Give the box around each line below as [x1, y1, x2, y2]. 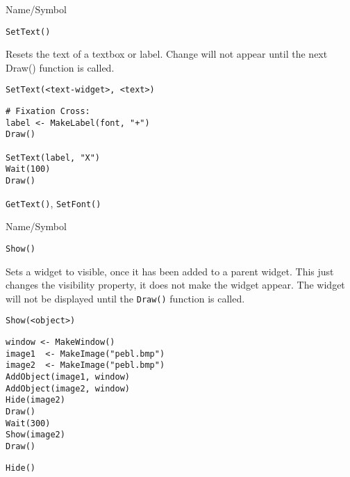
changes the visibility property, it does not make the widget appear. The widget [6, 277, 345, 292]
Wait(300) [6, 418, 51, 428]
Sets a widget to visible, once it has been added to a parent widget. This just [6, 264, 334, 278]
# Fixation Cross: [6, 106, 90, 117]
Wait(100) [6, 164, 51, 175]
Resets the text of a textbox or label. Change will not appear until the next [6, 47, 328, 61]
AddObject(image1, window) [6, 372, 130, 382]
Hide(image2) [6, 395, 65, 405]
